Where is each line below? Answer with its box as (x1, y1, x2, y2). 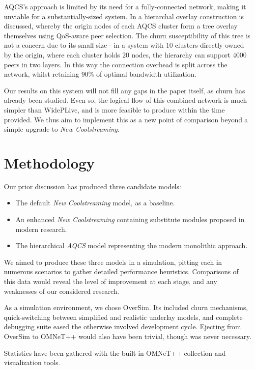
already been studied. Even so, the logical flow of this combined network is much (4, 95, 247, 105)
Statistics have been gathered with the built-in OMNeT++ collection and (4, 347, 226, 358)
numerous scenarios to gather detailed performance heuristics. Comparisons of (4, 266, 239, 277)
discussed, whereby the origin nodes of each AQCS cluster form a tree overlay (4, 21, 238, 31)
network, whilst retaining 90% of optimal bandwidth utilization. (4, 69, 197, 79)
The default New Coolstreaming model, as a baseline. (15, 198, 175, 208)
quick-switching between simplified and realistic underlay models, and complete (4, 312, 243, 322)
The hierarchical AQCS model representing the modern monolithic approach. (15, 240, 248, 251)
